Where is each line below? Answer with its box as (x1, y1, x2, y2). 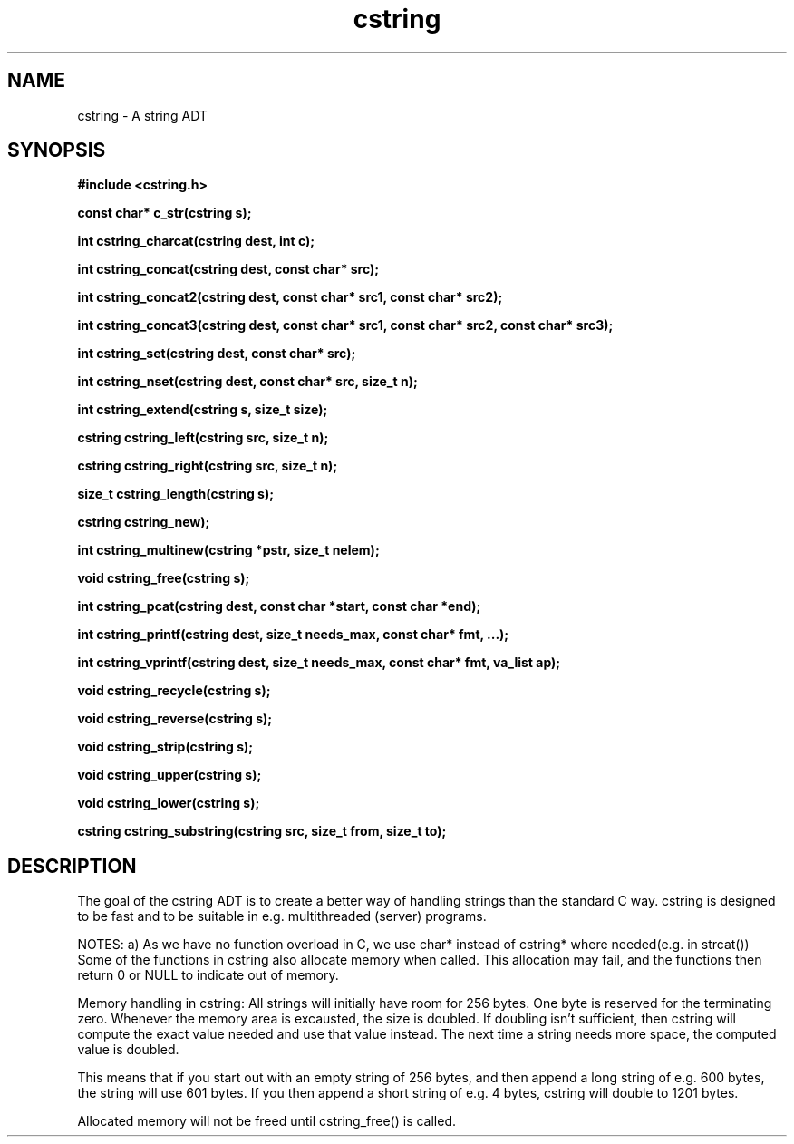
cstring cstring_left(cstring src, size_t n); (77, 430, 329, 446)
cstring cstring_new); (77, 514, 210, 530)
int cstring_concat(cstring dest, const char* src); (77, 261, 380, 277)
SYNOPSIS (7, 139, 106, 162)
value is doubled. (77, 1042, 179, 1058)
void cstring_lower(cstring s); (77, 795, 260, 811)
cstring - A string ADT (77, 107, 208, 123)
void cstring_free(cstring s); (77, 570, 250, 587)
